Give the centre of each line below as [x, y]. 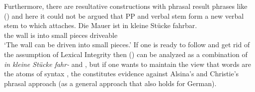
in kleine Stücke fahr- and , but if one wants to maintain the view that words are [127, 64]
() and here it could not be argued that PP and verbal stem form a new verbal [124, 15]
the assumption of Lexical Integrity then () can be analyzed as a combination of [126, 54]
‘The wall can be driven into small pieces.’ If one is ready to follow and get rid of [127, 45]
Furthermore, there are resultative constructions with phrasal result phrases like [126, 6]
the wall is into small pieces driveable [61, 35]
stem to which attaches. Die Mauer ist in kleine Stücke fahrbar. [101, 25]
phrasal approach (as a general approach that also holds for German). [110, 83]
